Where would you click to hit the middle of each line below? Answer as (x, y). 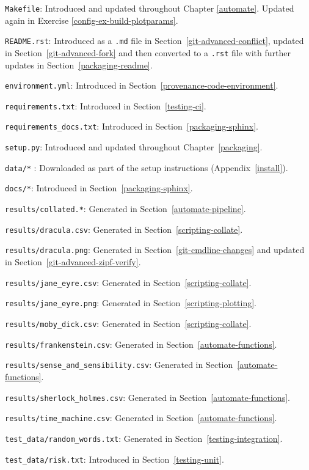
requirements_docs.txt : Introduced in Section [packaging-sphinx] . (132, 126)
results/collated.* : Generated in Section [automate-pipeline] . (125, 209)
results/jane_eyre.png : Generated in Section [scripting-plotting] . (131, 303)
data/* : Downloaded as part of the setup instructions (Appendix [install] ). (147, 167)
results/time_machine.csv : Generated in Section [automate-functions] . (141, 418)
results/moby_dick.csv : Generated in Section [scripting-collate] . (128, 323)
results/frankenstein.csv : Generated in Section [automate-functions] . (141, 344)
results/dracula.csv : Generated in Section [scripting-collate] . (124, 229)
